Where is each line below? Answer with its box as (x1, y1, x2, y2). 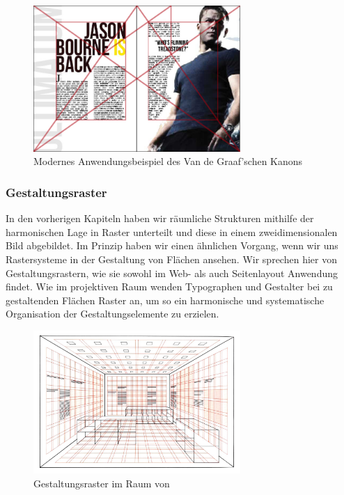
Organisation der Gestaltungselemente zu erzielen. (6, 306, 219, 321)
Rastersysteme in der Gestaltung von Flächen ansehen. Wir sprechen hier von (6, 252, 337, 267)
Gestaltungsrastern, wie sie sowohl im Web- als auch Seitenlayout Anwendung (6, 265, 338, 280)
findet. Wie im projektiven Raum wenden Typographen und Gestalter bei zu (6, 279, 333, 294)
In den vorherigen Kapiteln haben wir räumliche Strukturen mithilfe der (6, 211, 314, 226)
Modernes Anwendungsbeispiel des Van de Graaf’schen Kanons (33, 154, 303, 168)
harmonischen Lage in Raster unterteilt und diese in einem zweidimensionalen (6, 224, 338, 239)
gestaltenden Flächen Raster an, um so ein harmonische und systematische (6, 292, 325, 307)
